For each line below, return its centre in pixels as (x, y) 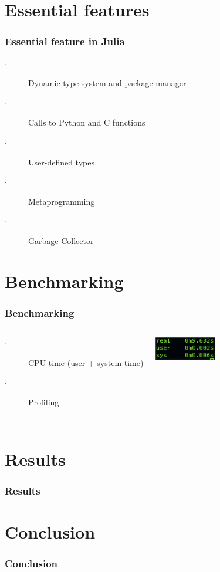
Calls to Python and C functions (87, 122)
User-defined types (61, 162)
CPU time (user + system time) (86, 362)
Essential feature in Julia (65, 41)
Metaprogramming (62, 201)
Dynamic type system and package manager (107, 83)
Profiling (44, 402)
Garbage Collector (61, 240)
